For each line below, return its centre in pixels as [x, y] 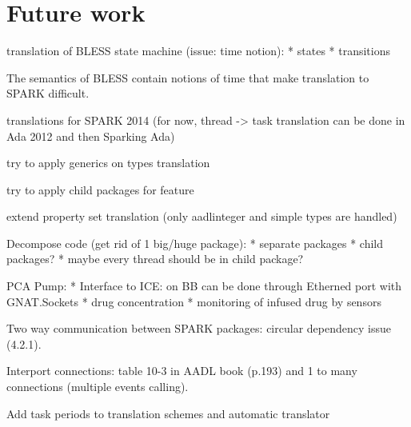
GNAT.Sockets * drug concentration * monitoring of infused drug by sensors [194, 301]
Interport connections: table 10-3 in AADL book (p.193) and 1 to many [182, 371]
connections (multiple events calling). [98, 387]
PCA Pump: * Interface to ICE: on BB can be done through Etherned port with [204, 286]
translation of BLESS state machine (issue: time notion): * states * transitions [198, 51]
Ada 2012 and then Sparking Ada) [91, 136]
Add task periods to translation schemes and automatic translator [168, 413]
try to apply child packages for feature [100, 189]
